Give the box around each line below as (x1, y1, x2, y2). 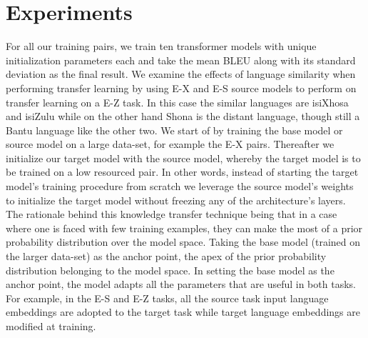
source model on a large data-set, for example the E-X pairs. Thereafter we (6, 136, 334, 151)
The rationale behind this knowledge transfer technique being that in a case (6, 207, 337, 222)
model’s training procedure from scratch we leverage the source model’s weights (6, 179, 354, 194)
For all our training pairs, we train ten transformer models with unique (6, 39, 317, 54)
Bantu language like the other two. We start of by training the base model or (6, 122, 343, 137)
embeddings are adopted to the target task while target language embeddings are (6, 304, 360, 319)
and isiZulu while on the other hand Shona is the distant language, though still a (6, 109, 360, 124)
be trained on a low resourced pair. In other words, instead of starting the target (6, 164, 359, 179)
